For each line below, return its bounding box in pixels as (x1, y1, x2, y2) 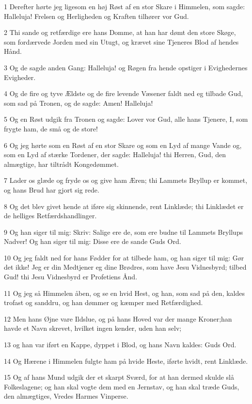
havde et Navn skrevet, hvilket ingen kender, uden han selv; (4, 323, 182, 333)
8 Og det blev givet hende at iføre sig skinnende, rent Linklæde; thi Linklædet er (4, 201, 244, 211)
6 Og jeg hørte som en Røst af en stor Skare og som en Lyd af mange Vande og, (4, 140, 242, 150)
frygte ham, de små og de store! (4, 123, 98, 133)
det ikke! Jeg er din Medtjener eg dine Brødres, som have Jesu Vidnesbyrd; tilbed (4, 262, 247, 272)
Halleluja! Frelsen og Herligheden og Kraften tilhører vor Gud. (4, 11, 189, 21)
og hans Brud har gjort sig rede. (4, 184, 99, 194)
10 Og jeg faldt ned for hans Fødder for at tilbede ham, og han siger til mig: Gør (4, 252, 244, 262)
